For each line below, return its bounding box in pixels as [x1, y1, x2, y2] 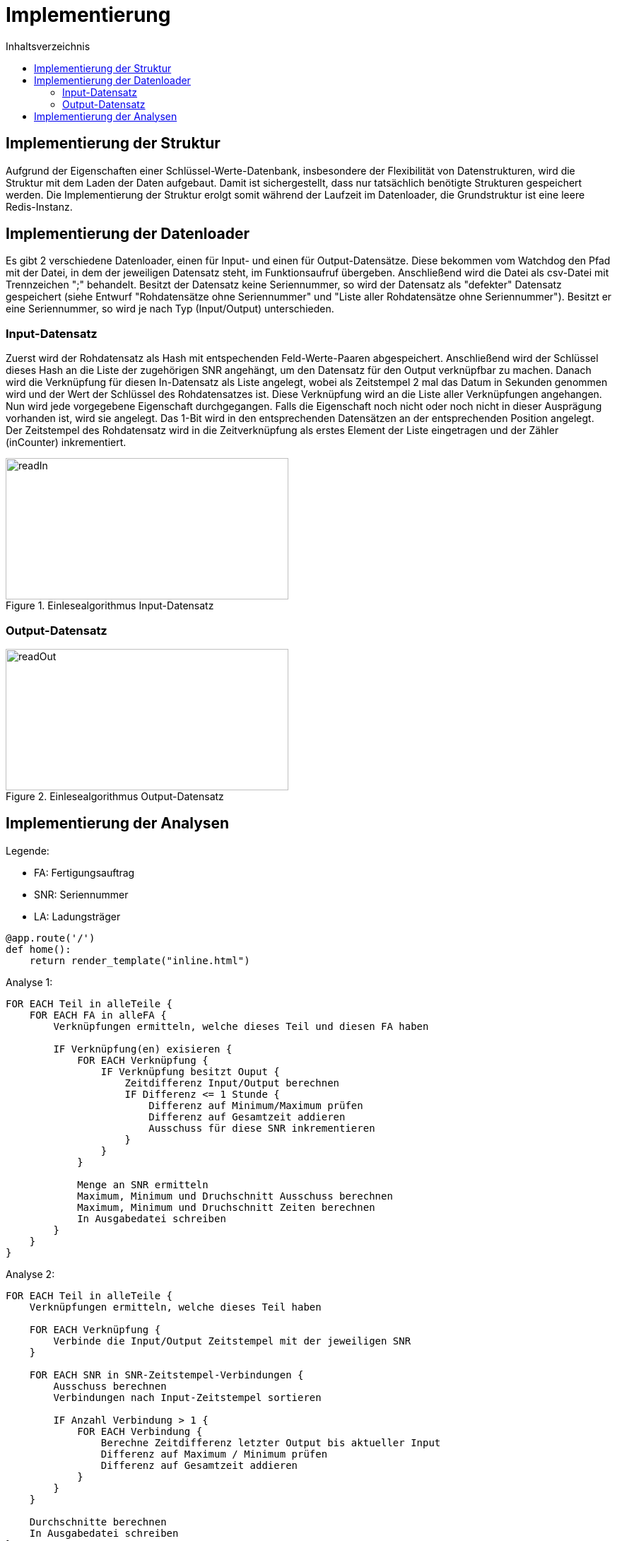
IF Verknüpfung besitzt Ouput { [100, 1065, 280, 1077]
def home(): [6, 943, 71, 955]
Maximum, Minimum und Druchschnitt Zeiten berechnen [77, 1201, 375, 1213]
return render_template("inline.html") [29, 954, 250, 966]
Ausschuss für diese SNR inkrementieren [148, 1122, 375, 1134]
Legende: [6, 844, 49, 857]
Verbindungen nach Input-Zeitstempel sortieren [53, 1391, 322, 1403]
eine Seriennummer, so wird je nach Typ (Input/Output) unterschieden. [6, 303, 334, 315]
